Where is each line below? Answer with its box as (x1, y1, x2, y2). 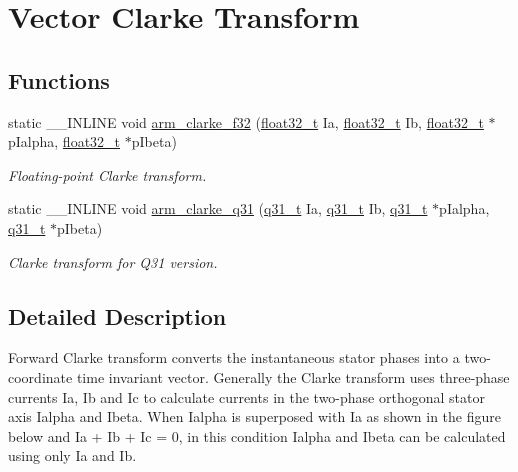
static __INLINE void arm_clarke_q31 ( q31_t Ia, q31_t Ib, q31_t (8, 198, 428, 219)
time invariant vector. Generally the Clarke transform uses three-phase (76, 366, 510, 387)
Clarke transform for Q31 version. (8, 251, 218, 272)
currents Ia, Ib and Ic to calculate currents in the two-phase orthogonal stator (8, 386, 485, 407)
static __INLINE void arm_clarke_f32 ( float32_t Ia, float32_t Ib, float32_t (8, 111, 484, 132)
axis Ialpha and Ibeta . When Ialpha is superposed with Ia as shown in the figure (8, 406, 501, 427)
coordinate (8, 366, 73, 387)
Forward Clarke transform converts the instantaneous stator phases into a (8, 347, 460, 368)
